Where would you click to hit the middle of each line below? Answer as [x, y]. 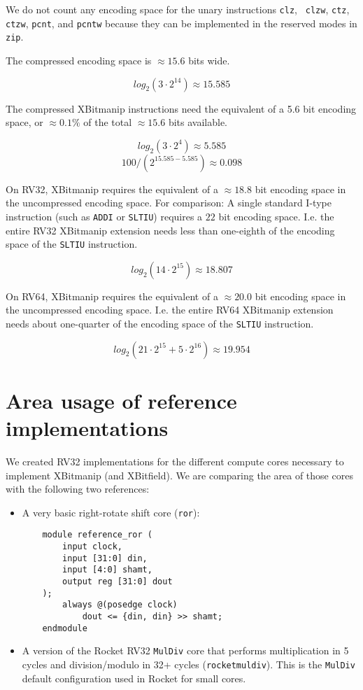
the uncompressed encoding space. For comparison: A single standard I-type [169, 203]
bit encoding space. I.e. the [276, 216]
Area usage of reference [121, 400]
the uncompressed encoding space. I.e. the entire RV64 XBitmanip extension [170, 310]
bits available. [198, 122]
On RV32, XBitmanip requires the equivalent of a [112, 189]
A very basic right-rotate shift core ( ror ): [111, 512]
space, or [24, 122]
